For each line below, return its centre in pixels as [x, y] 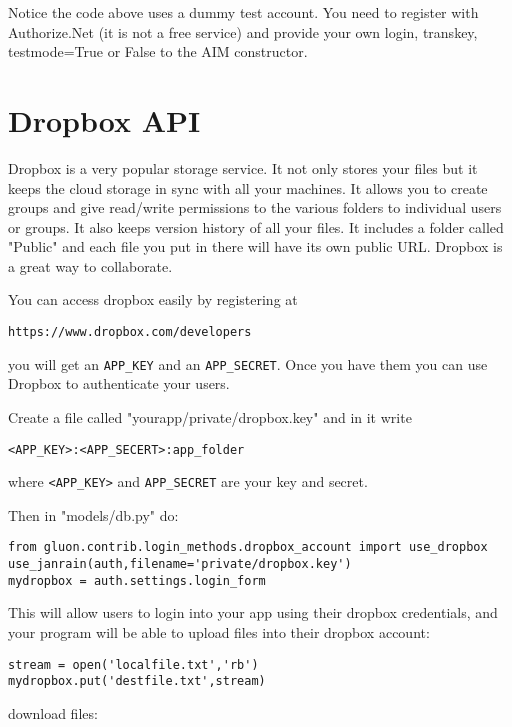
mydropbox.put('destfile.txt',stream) [137, 681]
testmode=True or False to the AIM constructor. [158, 51]
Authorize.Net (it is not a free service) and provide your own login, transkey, [243, 31]
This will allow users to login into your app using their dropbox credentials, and [253, 612]
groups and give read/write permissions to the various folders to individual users [255, 207]
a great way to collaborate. [90, 265]
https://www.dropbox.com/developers [130, 332]
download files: [53, 712]
